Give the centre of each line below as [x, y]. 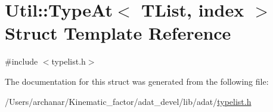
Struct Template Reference [118, 33]
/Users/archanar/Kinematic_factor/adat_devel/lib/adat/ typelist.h [128, 101]
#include [21, 61]
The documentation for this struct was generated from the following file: [137, 81]
